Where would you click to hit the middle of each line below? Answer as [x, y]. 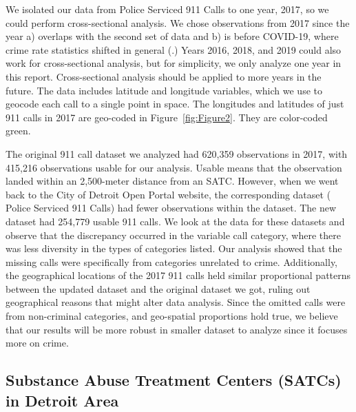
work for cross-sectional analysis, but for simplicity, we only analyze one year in [174, 63]
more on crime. [37, 343]
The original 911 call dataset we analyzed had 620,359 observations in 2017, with [177, 153]
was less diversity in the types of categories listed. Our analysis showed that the [174, 248]
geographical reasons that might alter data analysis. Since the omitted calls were [176, 302]
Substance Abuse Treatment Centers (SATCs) [174, 380]
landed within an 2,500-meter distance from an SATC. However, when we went [172, 181]
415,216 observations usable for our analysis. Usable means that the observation [174, 167]
